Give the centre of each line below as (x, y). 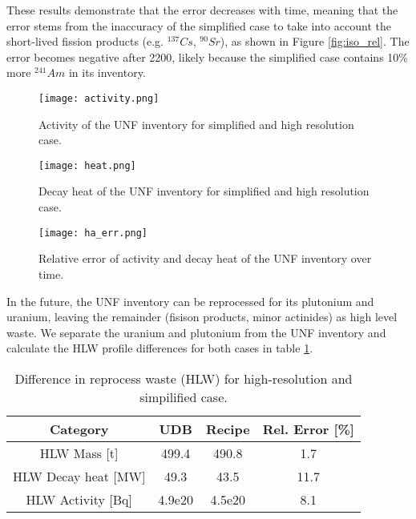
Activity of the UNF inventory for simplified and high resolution (196, 124)
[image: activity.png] (99, 98)
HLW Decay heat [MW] (79, 476)
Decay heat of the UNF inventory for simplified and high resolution (204, 191)
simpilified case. (184, 396)
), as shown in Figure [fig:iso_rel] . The (315, 41)
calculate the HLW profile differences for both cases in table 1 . (160, 348)
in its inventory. (107, 72)
